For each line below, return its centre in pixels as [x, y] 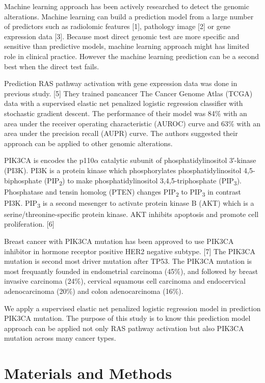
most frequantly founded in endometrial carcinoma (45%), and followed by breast [131, 271]
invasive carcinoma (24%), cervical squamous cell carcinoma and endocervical [125, 281]
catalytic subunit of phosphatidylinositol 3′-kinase [179, 160]
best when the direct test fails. [52, 66]
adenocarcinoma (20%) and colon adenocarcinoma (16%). [94, 291]
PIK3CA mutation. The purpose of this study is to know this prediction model [127, 318]
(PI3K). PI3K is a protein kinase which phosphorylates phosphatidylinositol [123, 170]
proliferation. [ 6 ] [29, 224]
